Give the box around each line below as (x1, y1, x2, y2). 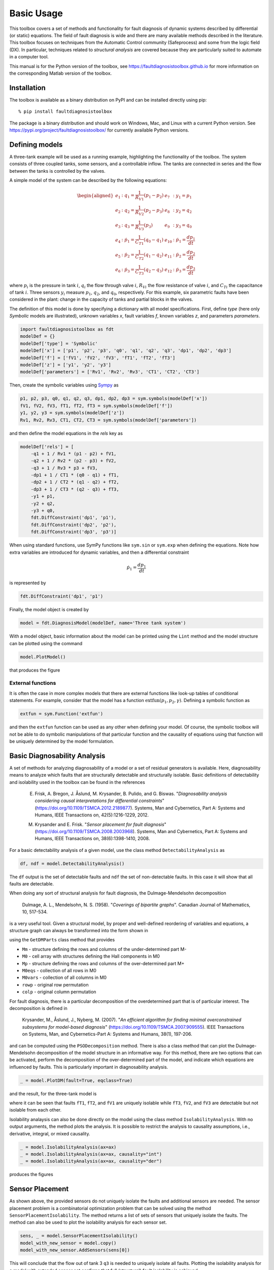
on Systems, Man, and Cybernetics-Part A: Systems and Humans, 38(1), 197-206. (22, 1031, 192, 1037)
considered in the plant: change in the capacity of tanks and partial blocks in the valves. (9, 296, 193, 302)
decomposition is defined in (9, 1005, 68, 1011)
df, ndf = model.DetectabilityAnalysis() (20, 861, 125, 866)
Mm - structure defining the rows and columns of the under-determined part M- (22, 946, 187, 952)
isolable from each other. (9, 1107, 62, 1113)
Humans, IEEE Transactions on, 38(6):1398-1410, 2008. (35, 836, 150, 842)
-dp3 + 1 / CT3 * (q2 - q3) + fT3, (30, 486, 119, 492)
